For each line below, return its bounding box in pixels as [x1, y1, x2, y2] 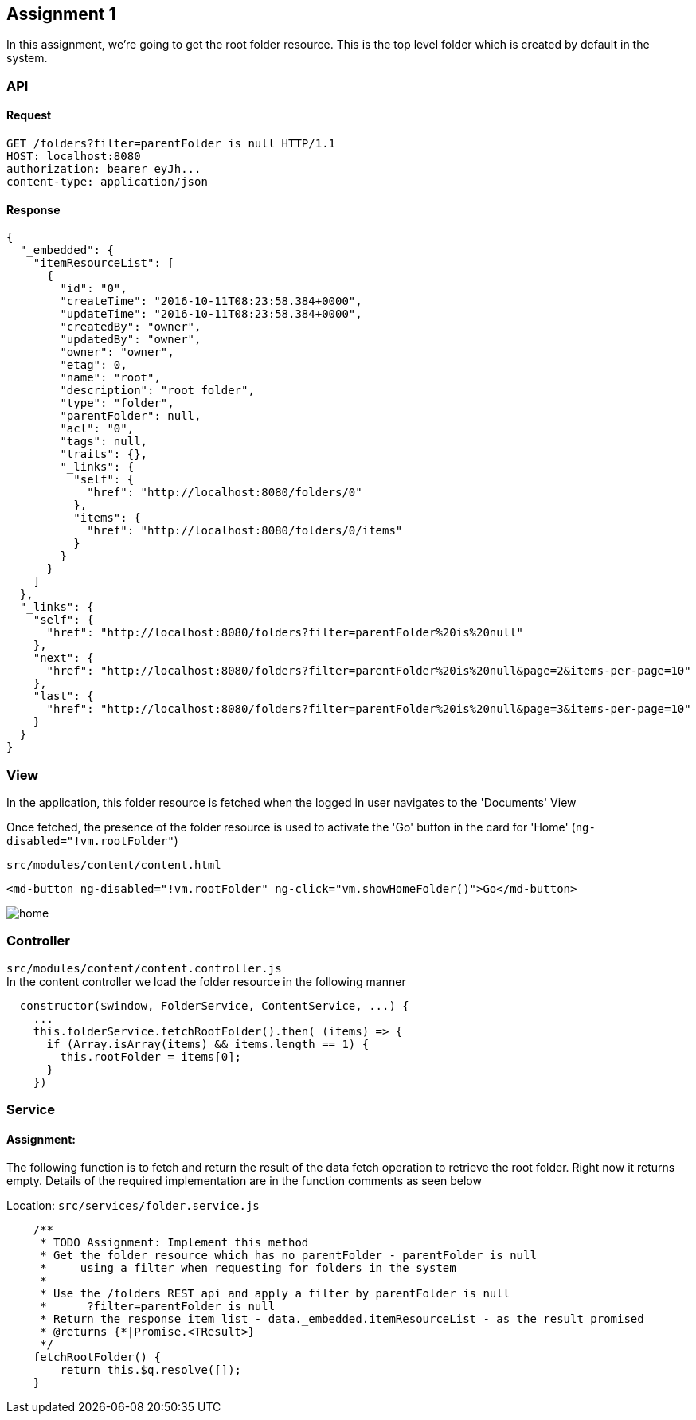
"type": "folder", [60, 397, 174, 410]
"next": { [33, 651, 94, 665]
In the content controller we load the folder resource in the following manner [6, 974, 406, 988]
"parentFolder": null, [60, 409, 201, 423]
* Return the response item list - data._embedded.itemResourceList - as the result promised [40, 1312, 644, 1326]
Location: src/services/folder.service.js [6, 1199, 260, 1213]
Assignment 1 [6, 4, 116, 24]
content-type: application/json [6, 175, 208, 189]
